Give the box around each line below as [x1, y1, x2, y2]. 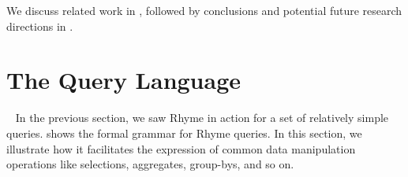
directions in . [6, 17, 73, 34]
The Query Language [6, 64, 241, 96]
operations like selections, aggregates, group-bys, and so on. [6, 156, 294, 172]
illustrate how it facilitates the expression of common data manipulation [6, 140, 356, 157]
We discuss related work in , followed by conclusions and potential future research [6, 2, 402, 18]
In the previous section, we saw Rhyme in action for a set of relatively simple [15, 109, 389, 126]
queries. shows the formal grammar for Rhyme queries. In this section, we [6, 124, 362, 141]
